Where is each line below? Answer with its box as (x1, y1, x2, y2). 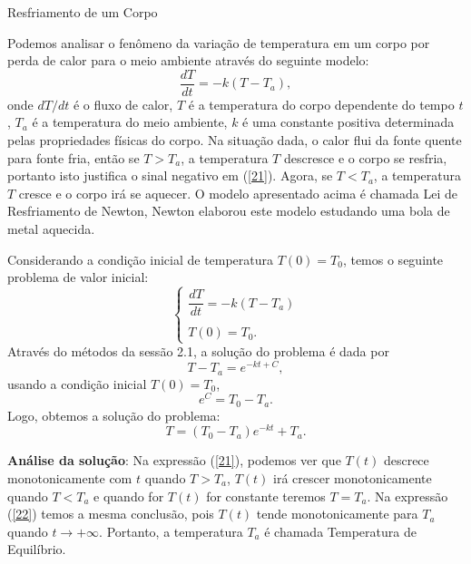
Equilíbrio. (7, 540, 66, 559)
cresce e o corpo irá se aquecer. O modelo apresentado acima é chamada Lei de (18, 183, 457, 202)
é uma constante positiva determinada (242, 112, 455, 131)
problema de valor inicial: (7, 267, 149, 287)
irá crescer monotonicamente (273, 468, 432, 487)
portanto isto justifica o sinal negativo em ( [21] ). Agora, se (7, 166, 333, 185)
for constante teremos (206, 486, 326, 505)
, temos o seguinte (342, 249, 444, 268)
